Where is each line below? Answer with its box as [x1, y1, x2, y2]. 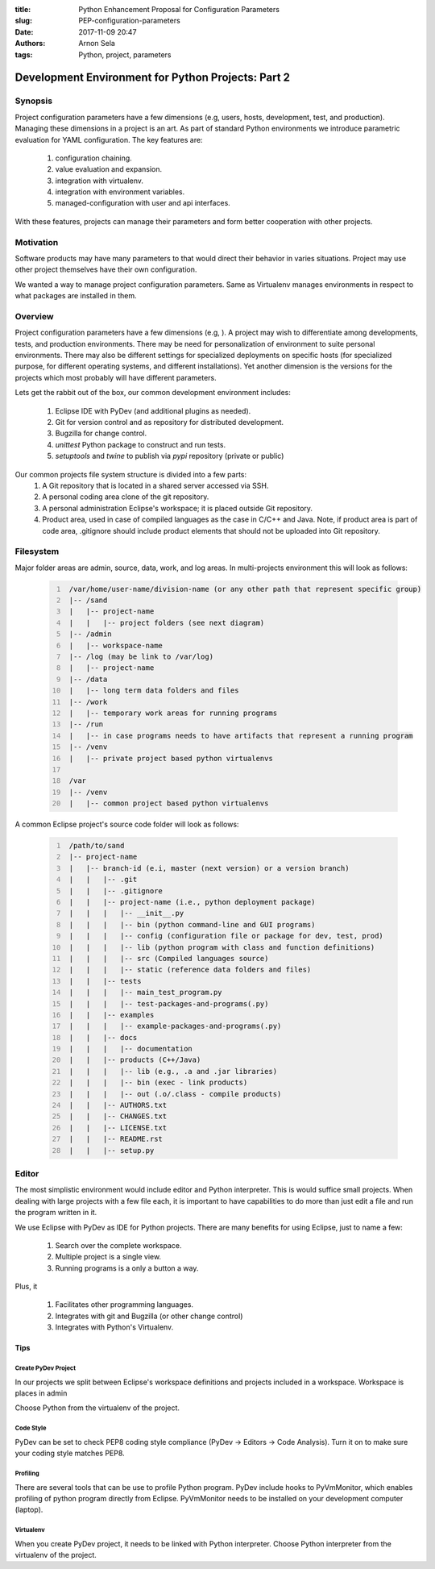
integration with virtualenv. [55, 176, 144, 185]
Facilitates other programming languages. [55, 1300, 193, 1309]
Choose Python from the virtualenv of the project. [14, 1403, 180, 1413]
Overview [14, 310, 54, 322]
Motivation [14, 236, 59, 248]
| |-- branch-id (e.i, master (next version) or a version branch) [68, 864, 350, 872]
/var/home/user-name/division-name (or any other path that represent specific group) [68, 585, 422, 593]
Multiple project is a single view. [55, 1252, 161, 1262]
